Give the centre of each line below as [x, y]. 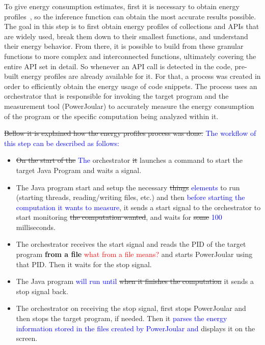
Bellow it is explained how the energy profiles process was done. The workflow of [130, 133]
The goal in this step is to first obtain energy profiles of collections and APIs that [132, 26]
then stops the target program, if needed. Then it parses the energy [122, 318]
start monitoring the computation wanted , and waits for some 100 [119, 217]
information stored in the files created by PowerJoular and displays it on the [136, 328]
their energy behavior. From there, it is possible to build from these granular [124, 46]
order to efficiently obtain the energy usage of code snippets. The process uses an [131, 86]
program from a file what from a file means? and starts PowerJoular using [134, 254]
